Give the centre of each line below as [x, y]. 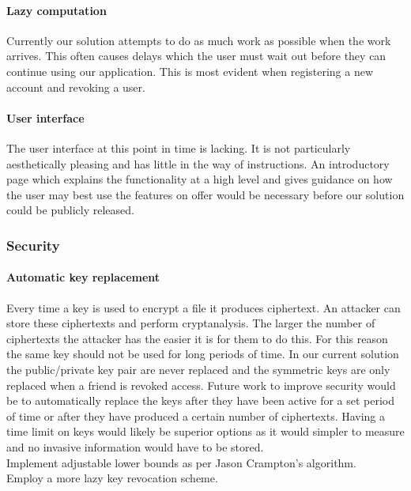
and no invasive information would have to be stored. [135, 446]
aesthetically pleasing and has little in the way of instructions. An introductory [198, 163]
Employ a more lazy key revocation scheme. [112, 478]
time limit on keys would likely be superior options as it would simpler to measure [205, 431]
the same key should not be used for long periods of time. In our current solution [203, 354]
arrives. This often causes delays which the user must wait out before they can [196, 56]
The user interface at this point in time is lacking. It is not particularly [179, 147]
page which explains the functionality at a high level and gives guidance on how [200, 179]
